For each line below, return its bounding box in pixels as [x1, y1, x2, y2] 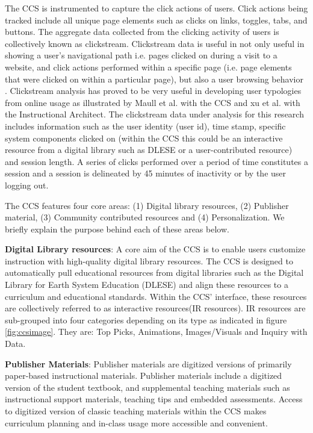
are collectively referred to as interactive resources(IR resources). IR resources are [5, 302, 306, 314]
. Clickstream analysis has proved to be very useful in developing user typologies [5, 84, 302, 97]
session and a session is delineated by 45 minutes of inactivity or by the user [5, 167, 287, 179]
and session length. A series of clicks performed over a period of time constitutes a [5, 155, 308, 167]
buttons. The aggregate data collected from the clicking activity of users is [5, 25, 279, 38]
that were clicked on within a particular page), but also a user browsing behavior [5, 72, 303, 85]
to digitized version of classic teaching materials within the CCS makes [5, 405, 267, 417]
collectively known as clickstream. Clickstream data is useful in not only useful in [5, 37, 305, 49]
